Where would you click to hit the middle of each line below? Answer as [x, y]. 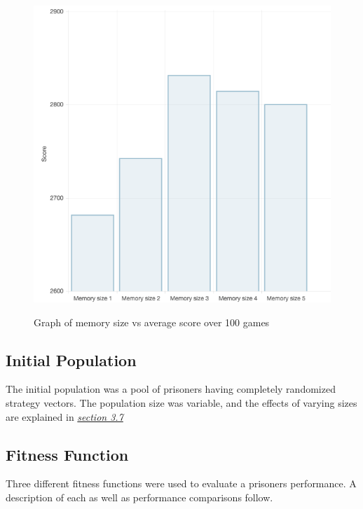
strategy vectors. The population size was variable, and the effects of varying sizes [181, 402]
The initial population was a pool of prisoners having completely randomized [171, 389]
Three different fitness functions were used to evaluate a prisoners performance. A [181, 483]
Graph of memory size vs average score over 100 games [152, 322]
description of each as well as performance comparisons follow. [139, 497]
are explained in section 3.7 [64, 416]
